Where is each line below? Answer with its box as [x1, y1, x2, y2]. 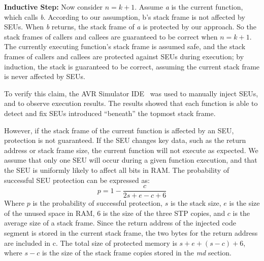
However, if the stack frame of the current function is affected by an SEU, [4, 125, 234, 135]
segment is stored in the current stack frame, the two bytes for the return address [4, 227, 258, 238]
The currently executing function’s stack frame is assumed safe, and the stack [4, 41, 246, 52]
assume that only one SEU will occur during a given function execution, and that [4, 155, 257, 165]
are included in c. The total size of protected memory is [4, 237, 177, 248]
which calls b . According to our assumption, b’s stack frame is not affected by [4, 11, 245, 22]
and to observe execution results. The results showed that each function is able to [4, 98, 258, 108]
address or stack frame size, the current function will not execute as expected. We [4, 144, 258, 155]
